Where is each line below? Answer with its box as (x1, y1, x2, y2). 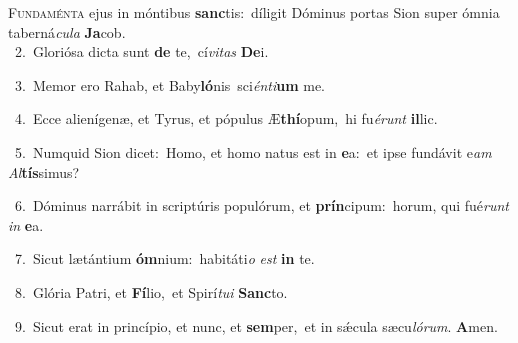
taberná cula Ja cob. (8, 21, 126, 42)
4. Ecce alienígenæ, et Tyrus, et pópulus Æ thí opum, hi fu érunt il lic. (14, 108, 438, 129)
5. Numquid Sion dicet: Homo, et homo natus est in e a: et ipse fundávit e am (14, 141, 492, 162)
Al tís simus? (8, 161, 80, 182)
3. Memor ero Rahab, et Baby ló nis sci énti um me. (14, 74, 326, 95)
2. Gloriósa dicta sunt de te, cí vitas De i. (14, 41, 269, 62)
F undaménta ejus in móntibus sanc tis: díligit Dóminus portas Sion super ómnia (8, 2, 500, 22)
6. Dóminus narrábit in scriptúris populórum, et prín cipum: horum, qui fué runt (14, 195, 509, 216)
